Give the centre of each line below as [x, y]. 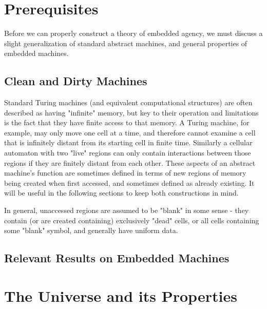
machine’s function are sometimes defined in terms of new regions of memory [125, 173]
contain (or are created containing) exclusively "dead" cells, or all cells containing [132, 220]
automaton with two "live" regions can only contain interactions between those [128, 153]
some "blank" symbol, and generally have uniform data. [91, 230]
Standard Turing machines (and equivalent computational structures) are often [128, 102]
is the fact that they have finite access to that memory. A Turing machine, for [127, 122]
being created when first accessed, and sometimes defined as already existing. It [129, 182]
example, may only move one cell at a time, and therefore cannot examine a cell [130, 132]
